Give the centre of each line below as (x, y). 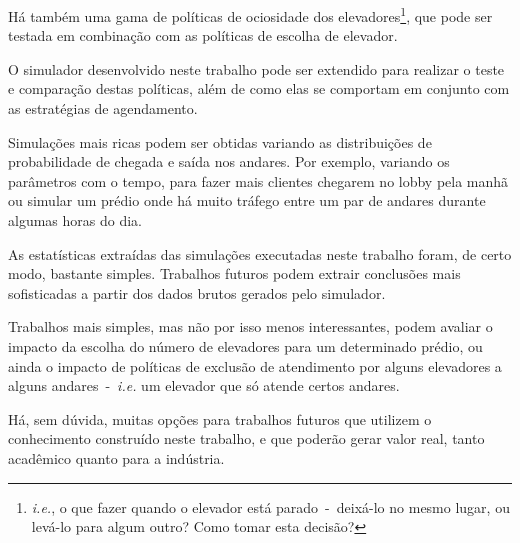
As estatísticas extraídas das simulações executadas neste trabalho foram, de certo (260, 253)
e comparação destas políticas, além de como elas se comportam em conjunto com (259, 88)
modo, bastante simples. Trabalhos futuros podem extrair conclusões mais (234, 273)
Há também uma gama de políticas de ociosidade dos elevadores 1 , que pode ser (250, 14)
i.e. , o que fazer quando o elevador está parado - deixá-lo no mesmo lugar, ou (270, 506)
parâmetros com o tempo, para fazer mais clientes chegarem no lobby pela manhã (258, 180)
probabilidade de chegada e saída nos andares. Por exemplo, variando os (229, 161)
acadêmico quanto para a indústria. (116, 457)
